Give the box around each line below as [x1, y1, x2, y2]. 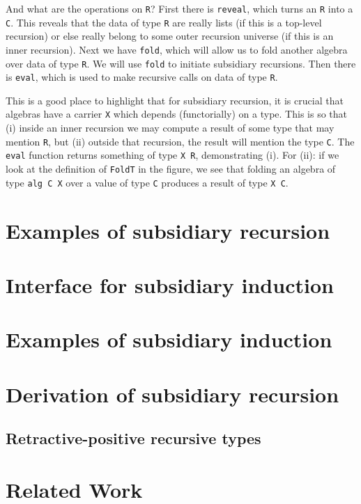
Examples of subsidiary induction [6, 325, 332, 354]
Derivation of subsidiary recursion [6, 379, 339, 408]
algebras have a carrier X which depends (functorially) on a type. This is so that [6, 107, 347, 121]
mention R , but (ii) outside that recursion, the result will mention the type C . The [6, 134, 355, 148]
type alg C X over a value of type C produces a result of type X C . [6, 175, 289, 189]
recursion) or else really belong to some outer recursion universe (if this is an [6, 29, 334, 43]
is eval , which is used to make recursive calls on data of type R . [6, 70, 278, 84]
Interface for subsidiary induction [6, 270, 334, 299]
